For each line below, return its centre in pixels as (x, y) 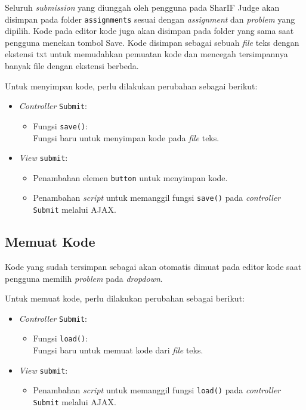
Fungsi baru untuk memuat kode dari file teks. (118, 350)
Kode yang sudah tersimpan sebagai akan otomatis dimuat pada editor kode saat (153, 266)
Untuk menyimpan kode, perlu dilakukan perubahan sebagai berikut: (131, 86)
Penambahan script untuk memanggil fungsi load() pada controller (157, 390)
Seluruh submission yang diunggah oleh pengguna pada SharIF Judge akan (142, 7)
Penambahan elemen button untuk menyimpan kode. (130, 177)
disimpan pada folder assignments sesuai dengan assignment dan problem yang (150, 19)
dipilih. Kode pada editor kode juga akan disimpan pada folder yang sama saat (149, 31)
